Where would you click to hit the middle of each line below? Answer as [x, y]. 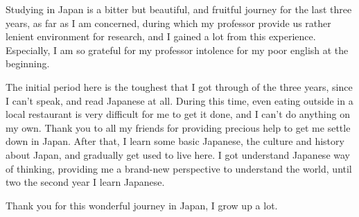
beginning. [28, 63]
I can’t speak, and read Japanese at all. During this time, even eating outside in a [179, 100]
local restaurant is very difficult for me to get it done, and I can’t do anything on [178, 114]
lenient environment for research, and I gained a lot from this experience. [161, 36]
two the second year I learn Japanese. [85, 182]
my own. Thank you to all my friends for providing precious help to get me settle [178, 127]
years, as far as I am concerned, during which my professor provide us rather [168, 23]
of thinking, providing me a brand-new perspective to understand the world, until [179, 168]
